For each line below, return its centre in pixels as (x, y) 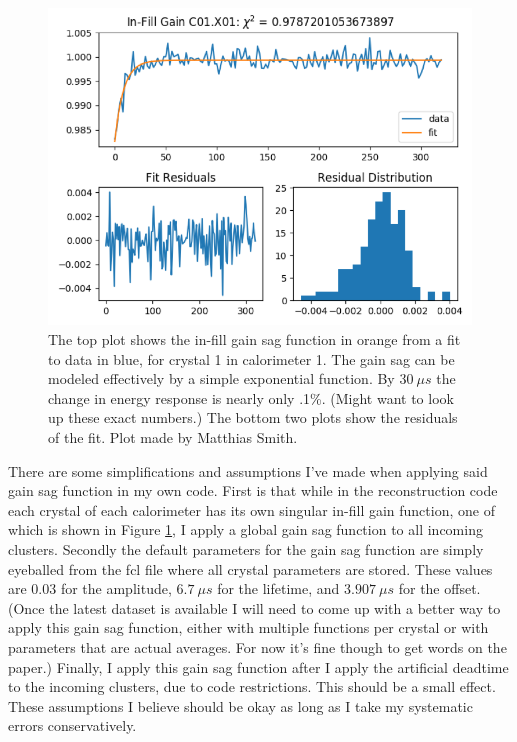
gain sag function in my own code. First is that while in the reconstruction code (253, 490)
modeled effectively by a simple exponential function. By (221, 378)
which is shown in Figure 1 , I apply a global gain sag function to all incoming (245, 529)
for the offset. (439, 588)
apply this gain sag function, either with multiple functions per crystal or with (248, 627)
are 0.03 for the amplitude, (90, 588)
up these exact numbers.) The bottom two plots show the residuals (253, 417)
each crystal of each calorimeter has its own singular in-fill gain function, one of (251, 509)
